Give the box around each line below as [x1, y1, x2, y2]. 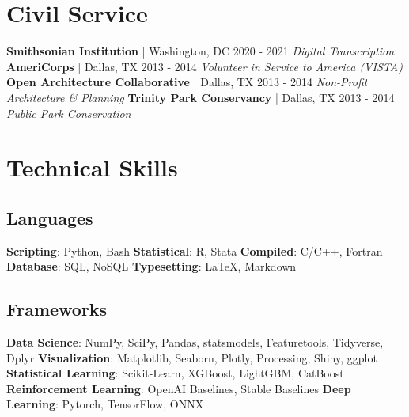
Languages [6, 205, 93, 229]
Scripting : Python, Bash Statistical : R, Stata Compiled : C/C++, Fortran [6, 242, 383, 259]
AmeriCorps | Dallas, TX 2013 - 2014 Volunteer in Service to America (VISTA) [6, 58, 403, 74]
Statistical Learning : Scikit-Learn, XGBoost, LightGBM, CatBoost [6, 365, 344, 381]
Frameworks [6, 297, 108, 321]
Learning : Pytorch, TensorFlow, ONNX [6, 396, 204, 412]
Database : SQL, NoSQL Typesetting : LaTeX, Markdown [6, 258, 297, 275]
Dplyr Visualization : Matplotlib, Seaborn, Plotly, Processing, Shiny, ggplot [6, 349, 377, 366]
